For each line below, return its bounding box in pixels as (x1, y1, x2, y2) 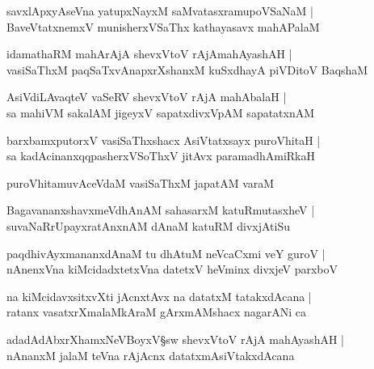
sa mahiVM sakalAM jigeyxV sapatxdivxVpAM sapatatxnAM (6, 104, 315, 121)
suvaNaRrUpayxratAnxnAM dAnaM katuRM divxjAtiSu (6, 217, 291, 234)
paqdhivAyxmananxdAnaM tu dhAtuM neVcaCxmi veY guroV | (6, 244, 326, 261)
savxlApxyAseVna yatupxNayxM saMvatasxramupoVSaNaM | (6, 2, 313, 19)
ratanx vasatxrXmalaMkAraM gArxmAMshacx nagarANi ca (6, 303, 306, 320)
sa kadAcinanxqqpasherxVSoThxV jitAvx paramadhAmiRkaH (6, 147, 315, 164)
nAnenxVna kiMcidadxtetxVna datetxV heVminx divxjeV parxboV (6, 261, 338, 278)
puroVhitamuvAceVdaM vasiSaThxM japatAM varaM (6, 174, 275, 191)
